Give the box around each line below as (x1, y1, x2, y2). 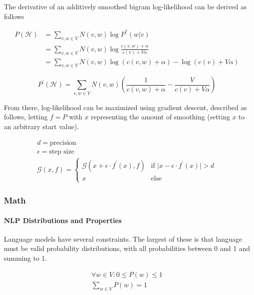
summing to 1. (4, 253, 47, 263)
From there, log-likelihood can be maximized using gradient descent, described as (4, 102, 247, 112)
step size (49, 148, 74, 155)
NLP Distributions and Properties (4, 215, 122, 225)
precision (50, 139, 76, 146)
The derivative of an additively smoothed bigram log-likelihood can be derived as (4, 1, 247, 11)
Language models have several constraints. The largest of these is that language (4, 233, 242, 244)
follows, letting (4, 112, 48, 122)
